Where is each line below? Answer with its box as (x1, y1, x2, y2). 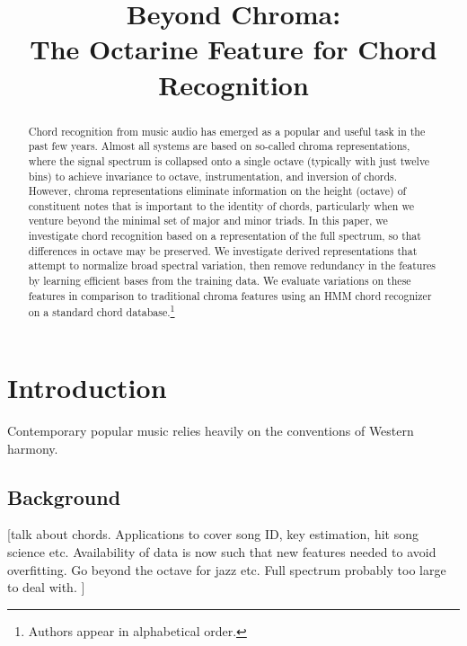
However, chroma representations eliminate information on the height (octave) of (28, 183, 407, 199)
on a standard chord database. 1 (28, 302, 175, 320)
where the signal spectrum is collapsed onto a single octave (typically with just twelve (28, 153, 430, 168)
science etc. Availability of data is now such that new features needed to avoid (7, 542, 436, 561)
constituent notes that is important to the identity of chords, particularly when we (28, 198, 414, 213)
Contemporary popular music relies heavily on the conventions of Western (7, 420, 414, 439)
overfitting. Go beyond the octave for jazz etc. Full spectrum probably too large (7, 560, 446, 579)
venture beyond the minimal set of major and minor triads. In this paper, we (28, 213, 388, 228)
